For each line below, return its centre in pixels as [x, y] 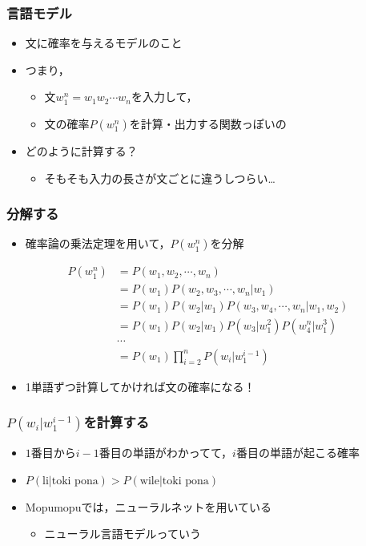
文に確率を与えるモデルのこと [104, 43]
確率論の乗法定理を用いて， [98, 243]
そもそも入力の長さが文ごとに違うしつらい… [160, 178]
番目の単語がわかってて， [166, 453]
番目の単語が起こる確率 [298, 453]
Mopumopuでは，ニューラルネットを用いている [149, 506]
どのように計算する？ [81, 151]
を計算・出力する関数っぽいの [208, 123]
